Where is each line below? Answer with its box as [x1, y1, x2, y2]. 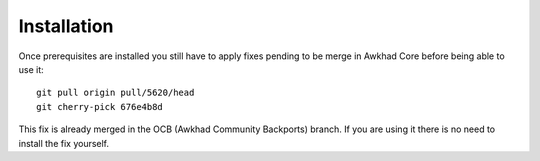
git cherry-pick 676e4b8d [36, 101, 164, 112]
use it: [18, 63, 44, 75]
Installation [18, 15, 114, 37]
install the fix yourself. [18, 137, 110, 149]
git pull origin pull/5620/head [36, 87, 195, 99]
